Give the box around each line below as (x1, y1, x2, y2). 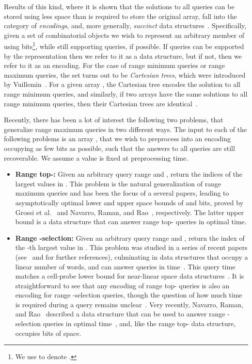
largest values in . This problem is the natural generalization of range (15, 178, 221, 188)
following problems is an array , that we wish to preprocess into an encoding (4, 133, 231, 144)
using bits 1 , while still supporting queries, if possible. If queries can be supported (4, 40, 244, 51)
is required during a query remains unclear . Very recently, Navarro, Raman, (15, 299, 243, 309)
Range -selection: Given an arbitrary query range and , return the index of (15, 232, 245, 243)
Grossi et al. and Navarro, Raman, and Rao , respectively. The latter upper (15, 207, 244, 217)
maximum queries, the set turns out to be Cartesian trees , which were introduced (4, 69, 246, 80)
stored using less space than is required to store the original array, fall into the (4, 11, 237, 21)
